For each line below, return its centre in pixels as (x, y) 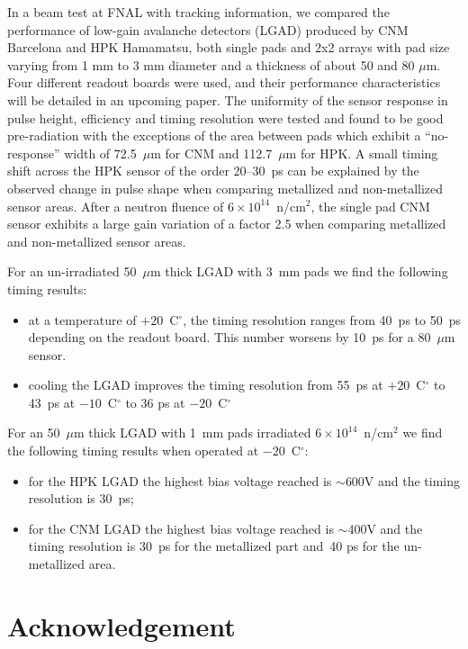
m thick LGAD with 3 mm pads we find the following (299, 271)
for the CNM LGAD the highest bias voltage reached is (181, 528)
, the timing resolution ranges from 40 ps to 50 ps (322, 319)
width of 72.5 (100, 153)
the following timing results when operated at (133, 451)
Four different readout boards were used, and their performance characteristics (224, 82)
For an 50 (34, 433)
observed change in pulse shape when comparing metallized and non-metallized (225, 188)
